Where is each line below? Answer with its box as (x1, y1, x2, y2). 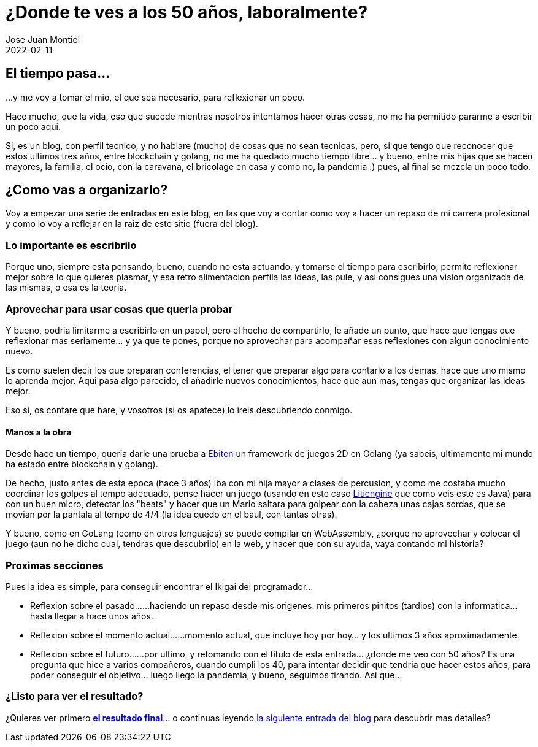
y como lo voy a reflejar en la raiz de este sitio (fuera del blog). (6, 218, 258, 229)
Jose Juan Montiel (6, 34, 80, 45)
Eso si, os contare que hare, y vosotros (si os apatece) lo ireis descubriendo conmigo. (6, 404, 353, 415)
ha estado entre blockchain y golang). (6, 459, 158, 470)
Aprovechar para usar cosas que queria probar (6, 302, 233, 315)
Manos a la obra (6, 426, 72, 437)
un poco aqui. (6, 121, 61, 132)
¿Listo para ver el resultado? (6, 690, 144, 703)
